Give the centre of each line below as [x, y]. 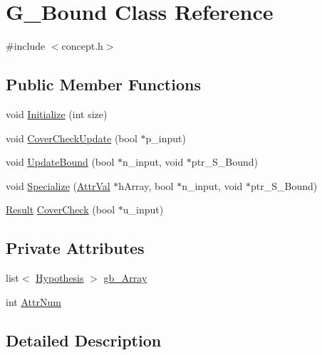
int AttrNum [33, 301]
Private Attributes [75, 248]
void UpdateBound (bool [60, 162]
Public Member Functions [103, 84]
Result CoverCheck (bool [61, 210]
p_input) [166, 138]
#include [26, 46]
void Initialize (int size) [57, 113]
